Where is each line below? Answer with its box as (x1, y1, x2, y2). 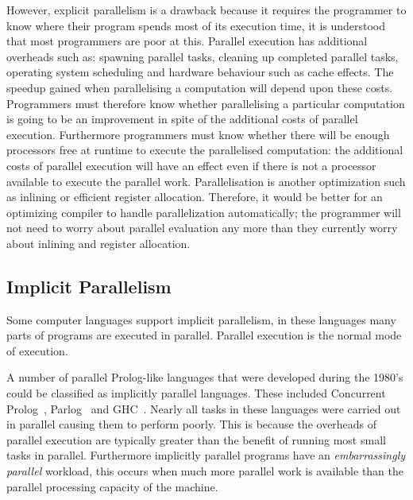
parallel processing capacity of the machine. (6, 478, 218, 494)
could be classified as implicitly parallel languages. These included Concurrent (6, 385, 386, 401)
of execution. (6, 342, 68, 359)
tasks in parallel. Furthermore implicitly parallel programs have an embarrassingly (6, 447, 406, 463)
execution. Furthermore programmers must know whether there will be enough (6, 126, 390, 142)
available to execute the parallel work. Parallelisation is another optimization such (6, 172, 406, 189)
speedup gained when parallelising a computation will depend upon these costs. (6, 79, 393, 95)
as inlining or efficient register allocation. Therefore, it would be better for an (6, 188, 383, 205)
